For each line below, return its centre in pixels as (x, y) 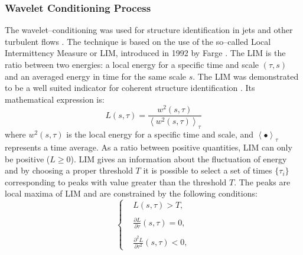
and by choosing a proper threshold (69, 170)
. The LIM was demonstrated (246, 76)
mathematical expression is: (55, 99)
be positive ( (27, 158)
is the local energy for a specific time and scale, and (160, 134)
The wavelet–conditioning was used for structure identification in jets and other (149, 30)
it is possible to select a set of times (208, 170)
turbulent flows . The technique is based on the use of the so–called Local (138, 41)
